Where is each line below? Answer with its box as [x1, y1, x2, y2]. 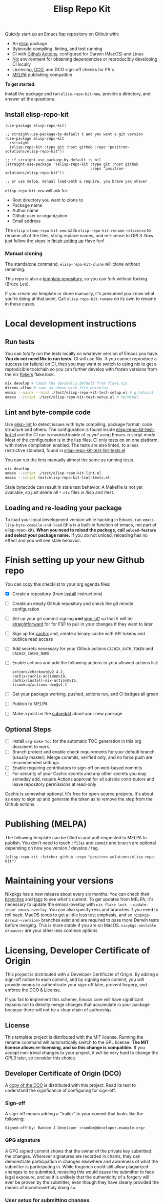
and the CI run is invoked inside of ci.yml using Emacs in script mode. [17, 431, 157, 437]
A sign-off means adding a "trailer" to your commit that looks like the [5, 1111, 143, 1117]
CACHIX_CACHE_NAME [12, 651, 50, 656]
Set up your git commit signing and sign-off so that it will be [12, 616, 133, 622]
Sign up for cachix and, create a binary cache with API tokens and [12, 631, 145, 637]
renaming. [5, 266, 25, 273]
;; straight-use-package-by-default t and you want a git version [5, 132, 143, 137]
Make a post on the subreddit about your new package [12, 711, 123, 717]
